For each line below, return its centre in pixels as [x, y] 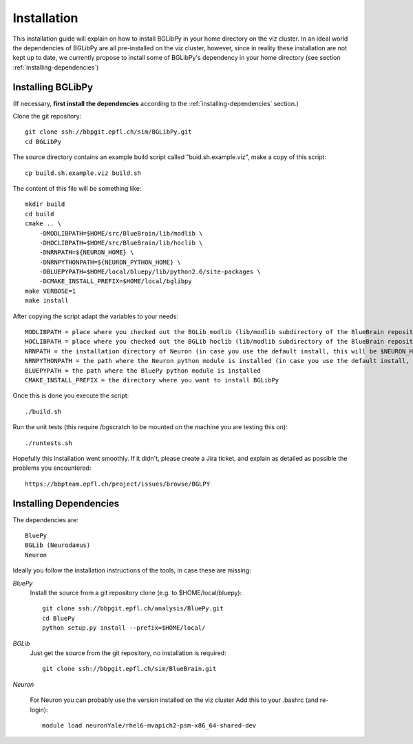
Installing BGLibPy [53, 87]
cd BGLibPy [43, 142]
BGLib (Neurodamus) [58, 545]
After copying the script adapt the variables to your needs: [96, 316]
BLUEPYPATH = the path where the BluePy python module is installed [143, 371]
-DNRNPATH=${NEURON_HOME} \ [86, 252]
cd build [40, 214]
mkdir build [45, 204]
